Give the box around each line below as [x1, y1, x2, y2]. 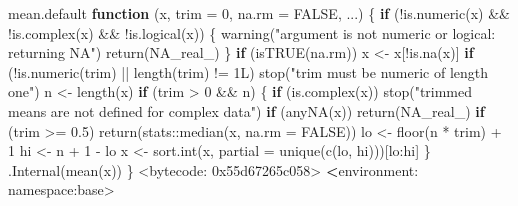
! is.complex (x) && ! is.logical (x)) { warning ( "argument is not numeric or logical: [8, 22, 496, 43]
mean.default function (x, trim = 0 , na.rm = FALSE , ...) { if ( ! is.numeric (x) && [8, 3, 510, 23]
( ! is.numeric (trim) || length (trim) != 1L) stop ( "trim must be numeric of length [8, 61, 489, 82]
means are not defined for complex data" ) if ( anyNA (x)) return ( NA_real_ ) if [8, 100, 485, 121]
